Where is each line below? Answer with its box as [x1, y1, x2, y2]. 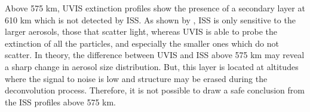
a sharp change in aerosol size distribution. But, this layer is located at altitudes [5, 60, 299, 72]
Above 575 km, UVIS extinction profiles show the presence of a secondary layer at [5, 2, 305, 14]
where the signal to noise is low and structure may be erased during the [5, 72, 268, 84]
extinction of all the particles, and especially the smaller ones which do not [5, 37, 279, 49]
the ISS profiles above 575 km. [5, 95, 116, 108]
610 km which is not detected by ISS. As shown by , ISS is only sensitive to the [5, 13, 296, 26]
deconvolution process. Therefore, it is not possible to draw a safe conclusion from [5, 84, 305, 96]
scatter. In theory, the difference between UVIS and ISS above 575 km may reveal [5, 49, 305, 61]
